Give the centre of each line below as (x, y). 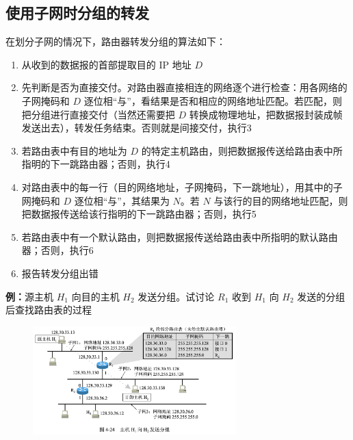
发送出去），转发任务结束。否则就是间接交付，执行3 (136, 128)
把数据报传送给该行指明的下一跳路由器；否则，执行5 (139, 214)
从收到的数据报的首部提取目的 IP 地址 (106, 64)
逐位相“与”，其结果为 (122, 200)
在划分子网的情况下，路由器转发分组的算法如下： (116, 41)
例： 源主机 (29, 296)
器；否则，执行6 (57, 250)
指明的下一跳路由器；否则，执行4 (96, 164)
